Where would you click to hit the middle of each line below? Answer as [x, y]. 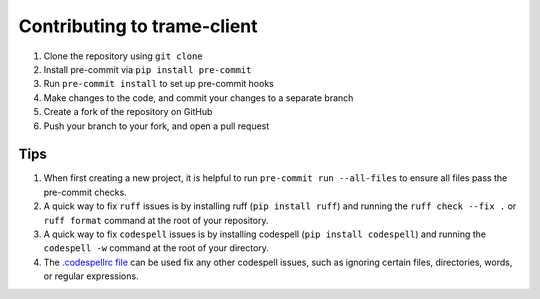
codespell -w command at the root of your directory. [156, 248]
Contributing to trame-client [138, 26]
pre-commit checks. [85, 192]
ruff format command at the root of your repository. [156, 220]
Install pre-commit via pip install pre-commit [147, 69]
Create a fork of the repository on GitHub [128, 112]
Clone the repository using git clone [123, 56]
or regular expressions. [91, 276]
